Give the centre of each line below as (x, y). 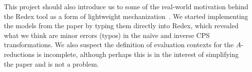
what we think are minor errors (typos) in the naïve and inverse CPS (107, 35)
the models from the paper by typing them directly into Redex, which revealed (121, 26)
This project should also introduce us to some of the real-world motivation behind (126, 6)
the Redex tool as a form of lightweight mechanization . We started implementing (126, 16)
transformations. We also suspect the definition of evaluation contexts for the (119, 45)
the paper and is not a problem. (52, 63)
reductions (19, 54)
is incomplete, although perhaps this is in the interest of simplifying (138, 54)
